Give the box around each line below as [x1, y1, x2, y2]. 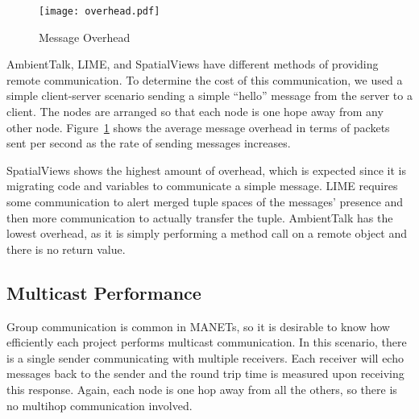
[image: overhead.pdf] [39, 6, 160, 17]
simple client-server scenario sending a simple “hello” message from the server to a [6, 87, 413, 104]
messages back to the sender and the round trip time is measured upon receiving [6, 365, 404, 382]
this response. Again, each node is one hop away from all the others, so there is [6, 380, 397, 397]
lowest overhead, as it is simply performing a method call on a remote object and [6, 225, 408, 242]
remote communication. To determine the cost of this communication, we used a [6, 71, 403, 88]
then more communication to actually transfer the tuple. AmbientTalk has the [6, 209, 393, 226]
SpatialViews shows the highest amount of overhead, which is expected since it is [6, 161, 406, 178]
